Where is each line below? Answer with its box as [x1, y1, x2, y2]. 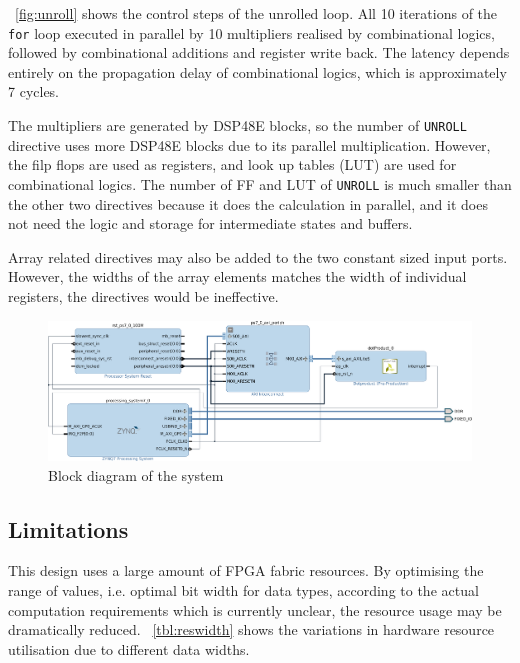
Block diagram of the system [48, 464, 224, 485]
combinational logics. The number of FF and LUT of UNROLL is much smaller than [8, 173, 512, 194]
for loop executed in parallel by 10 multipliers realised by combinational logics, [8, 22, 495, 43]
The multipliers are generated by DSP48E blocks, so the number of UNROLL [8, 115, 467, 136]
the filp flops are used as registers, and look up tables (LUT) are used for [8, 154, 457, 175]
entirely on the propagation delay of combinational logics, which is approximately [8, 61, 507, 82]
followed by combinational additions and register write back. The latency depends [8, 42, 510, 63]
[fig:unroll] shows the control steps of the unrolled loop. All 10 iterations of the [15, 3, 498, 23]
